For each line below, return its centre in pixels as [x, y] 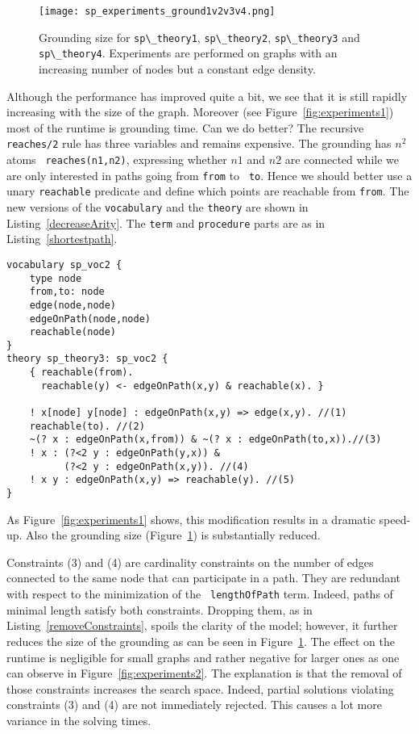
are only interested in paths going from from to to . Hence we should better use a [209, 175]
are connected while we [342, 159]
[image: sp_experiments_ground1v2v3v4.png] [157, 11]
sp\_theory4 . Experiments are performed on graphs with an [188, 53]
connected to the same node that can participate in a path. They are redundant [204, 578]
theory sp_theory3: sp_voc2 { [87, 359]
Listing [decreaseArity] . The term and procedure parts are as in [166, 222]
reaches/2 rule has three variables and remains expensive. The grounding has [199, 143]
